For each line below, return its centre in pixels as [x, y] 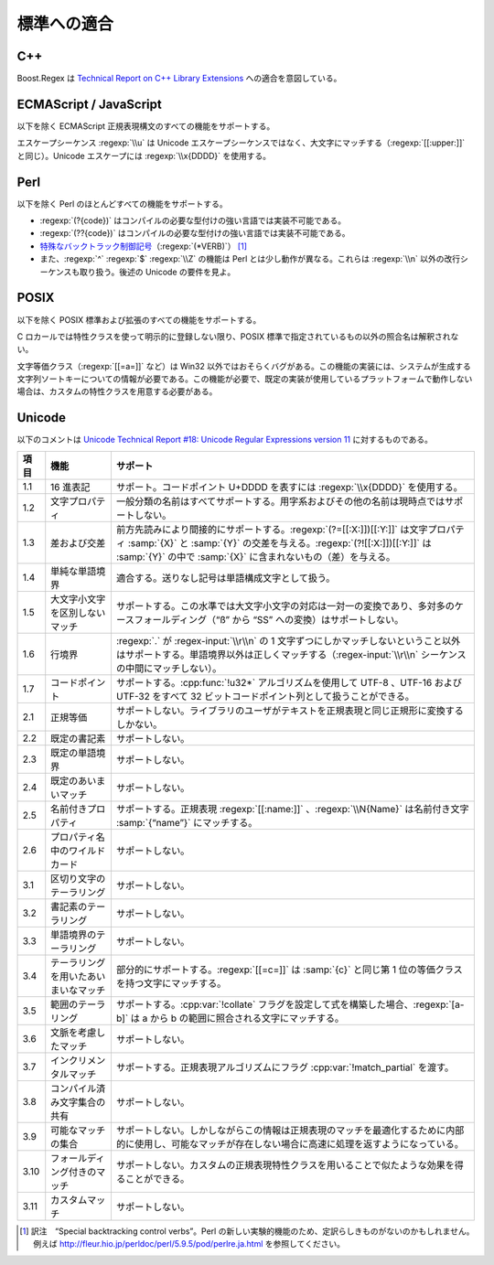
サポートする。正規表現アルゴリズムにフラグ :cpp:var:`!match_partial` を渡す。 [285, 1067]
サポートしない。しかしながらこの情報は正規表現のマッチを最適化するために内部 [290, 1130]
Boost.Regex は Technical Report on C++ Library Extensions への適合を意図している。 [179, 79]
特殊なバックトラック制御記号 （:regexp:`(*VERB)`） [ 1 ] [143, 246]
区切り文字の [78, 878]
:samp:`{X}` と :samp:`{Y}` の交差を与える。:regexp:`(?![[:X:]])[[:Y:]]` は [280, 542]
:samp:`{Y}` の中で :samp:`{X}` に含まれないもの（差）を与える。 [256, 556]
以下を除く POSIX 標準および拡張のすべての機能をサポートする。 [139, 319]
